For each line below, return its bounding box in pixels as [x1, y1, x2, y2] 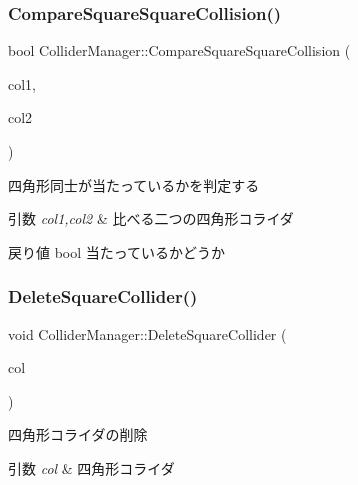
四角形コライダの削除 [8, 424, 148, 445]
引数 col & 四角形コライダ [8, 457, 175, 478]
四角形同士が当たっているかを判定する [8, 174, 260, 195]
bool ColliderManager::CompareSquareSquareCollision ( [8, 40, 351, 61]
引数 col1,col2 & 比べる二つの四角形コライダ [8, 208, 294, 229]
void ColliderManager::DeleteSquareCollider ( [8, 323, 287, 344]
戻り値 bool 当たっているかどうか [8, 241, 226, 262]
